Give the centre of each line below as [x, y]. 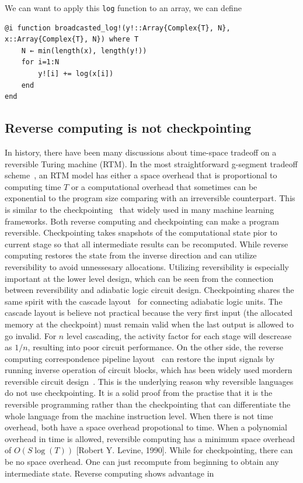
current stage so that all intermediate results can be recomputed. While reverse [147, 244]
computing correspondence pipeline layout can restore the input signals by [140, 358]
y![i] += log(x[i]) [76, 74]
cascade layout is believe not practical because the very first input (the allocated [149, 313]
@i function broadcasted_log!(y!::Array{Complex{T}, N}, [118, 28]
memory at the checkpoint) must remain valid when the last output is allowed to [149, 324]
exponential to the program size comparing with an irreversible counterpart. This [150, 198]
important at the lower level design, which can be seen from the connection [139, 278]
